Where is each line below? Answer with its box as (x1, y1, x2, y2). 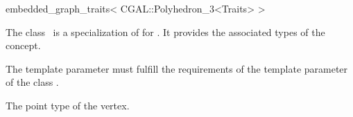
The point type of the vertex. (6, 98, 130, 112)
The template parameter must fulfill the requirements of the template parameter (6, 61, 348, 75)
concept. (6, 38, 41, 53)
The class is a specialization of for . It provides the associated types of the (6, 24, 325, 39)
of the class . (6, 75, 59, 89)
